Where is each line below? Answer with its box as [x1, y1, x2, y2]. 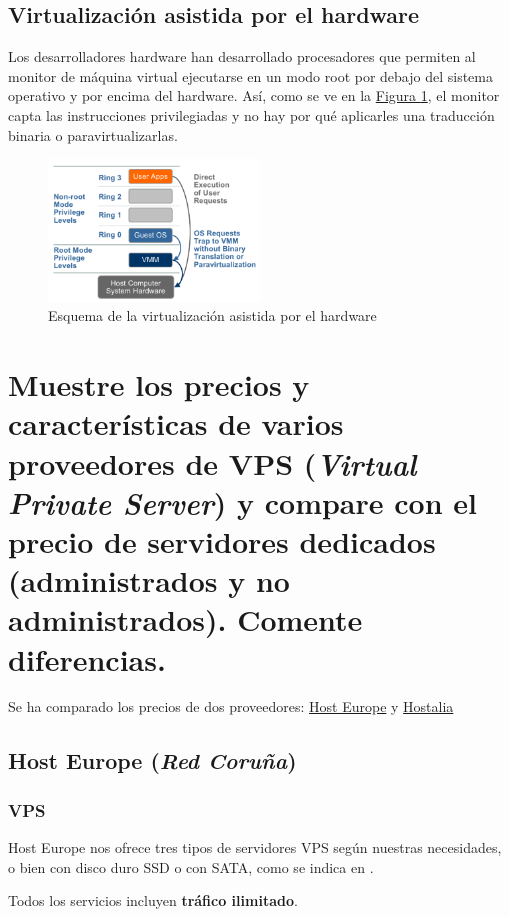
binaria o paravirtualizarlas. [8, 124, 178, 145]
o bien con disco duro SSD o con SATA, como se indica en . [8, 856, 374, 877]
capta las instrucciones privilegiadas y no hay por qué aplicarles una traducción [8, 104, 495, 125]
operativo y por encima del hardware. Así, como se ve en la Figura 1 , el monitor [8, 85, 500, 106]
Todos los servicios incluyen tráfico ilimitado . [8, 890, 298, 911]
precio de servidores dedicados [8, 520, 436, 561]
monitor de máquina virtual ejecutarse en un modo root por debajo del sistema [8, 65, 494, 86]
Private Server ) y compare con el [8, 481, 477, 523]
